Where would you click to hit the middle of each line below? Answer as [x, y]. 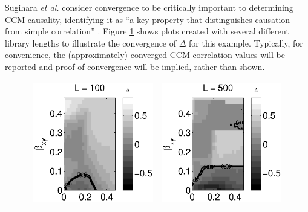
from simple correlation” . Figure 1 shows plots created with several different [147, 31]
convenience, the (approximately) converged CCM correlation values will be [145, 55]
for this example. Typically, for [246, 43]
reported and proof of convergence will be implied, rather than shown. [135, 66]
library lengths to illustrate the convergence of [91, 43]
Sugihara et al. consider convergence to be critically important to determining [149, 7]
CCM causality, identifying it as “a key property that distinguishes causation [148, 19]
